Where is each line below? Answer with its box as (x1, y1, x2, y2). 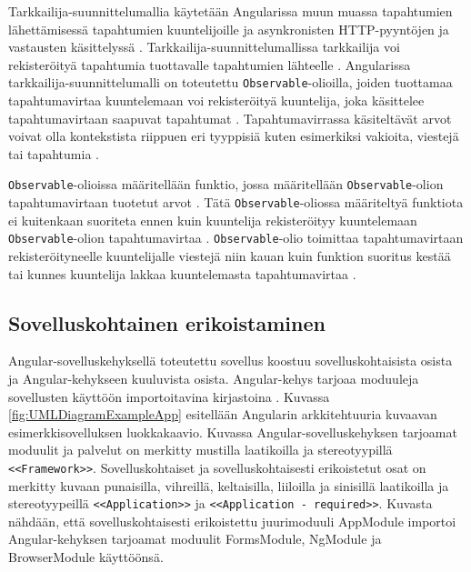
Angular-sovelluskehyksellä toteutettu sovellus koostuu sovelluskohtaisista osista (8, 351, 453, 370)
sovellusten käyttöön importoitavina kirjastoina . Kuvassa (8, 386, 330, 406)
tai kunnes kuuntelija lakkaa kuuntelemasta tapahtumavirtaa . (8, 264, 356, 283)
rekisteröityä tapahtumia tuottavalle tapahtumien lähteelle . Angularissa (8, 55, 411, 74)
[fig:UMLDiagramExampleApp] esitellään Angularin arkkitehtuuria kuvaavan (8, 405, 437, 424)
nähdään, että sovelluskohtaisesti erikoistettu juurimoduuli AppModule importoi (8, 511, 456, 530)
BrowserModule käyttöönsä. (8, 547, 164, 567)
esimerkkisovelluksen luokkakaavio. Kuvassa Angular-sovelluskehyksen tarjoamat (8, 422, 457, 441)
